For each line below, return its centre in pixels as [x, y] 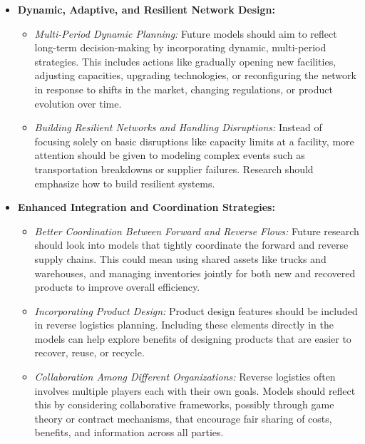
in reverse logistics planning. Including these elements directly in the [184, 325]
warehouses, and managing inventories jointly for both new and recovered [195, 273]
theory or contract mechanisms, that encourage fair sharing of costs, [183, 418]
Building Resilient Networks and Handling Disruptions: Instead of [178, 127]
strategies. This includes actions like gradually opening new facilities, [185, 61]
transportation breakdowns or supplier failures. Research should [174, 169]
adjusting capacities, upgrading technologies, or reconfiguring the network [195, 75]
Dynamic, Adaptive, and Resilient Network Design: [146, 9]
